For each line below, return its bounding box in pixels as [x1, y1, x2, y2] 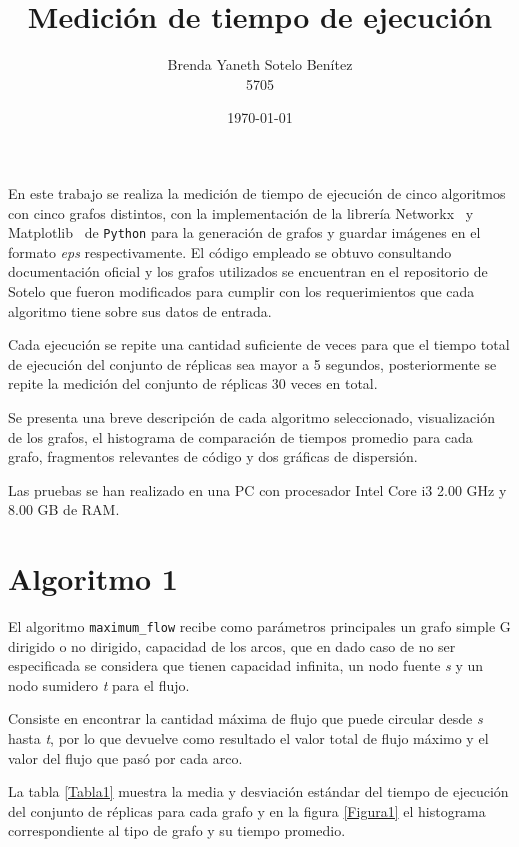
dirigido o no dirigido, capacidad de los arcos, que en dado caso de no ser [8, 635, 456, 656]
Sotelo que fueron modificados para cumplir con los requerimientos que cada [8, 280, 475, 301]
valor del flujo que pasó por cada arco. [8, 747, 243, 768]
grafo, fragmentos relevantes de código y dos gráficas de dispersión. [8, 446, 418, 467]
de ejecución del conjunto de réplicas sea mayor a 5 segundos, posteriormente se [8, 353, 497, 374]
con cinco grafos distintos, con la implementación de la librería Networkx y [8, 202, 474, 223]
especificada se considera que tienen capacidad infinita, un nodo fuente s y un [8, 655, 484, 676]
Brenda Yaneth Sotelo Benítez [167, 54, 353, 75]
